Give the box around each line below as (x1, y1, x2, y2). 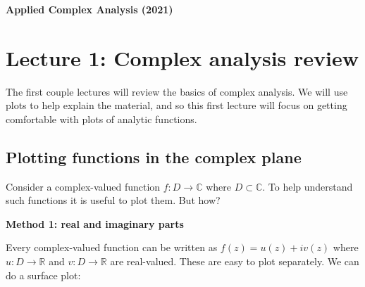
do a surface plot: (6, 267, 81, 282)
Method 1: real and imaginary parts (6, 216, 184, 231)
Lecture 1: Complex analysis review (6, 43, 359, 72)
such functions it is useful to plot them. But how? (6, 193, 221, 208)
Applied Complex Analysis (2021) (6, 2, 173, 16)
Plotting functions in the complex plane (6, 146, 302, 167)
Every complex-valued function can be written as (6, 240, 218, 255)
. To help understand (262, 179, 353, 193)
